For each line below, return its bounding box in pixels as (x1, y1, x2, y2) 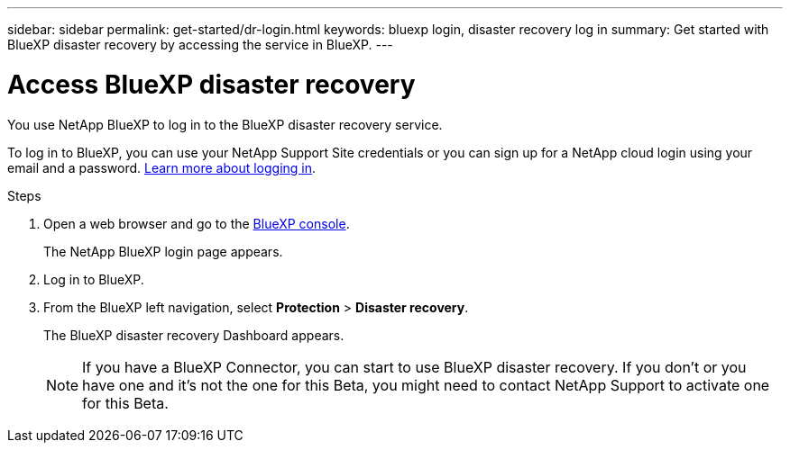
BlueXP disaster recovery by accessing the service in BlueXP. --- (7, 37, 393, 52)
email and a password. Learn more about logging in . (7, 159, 317, 175)
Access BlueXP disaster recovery (7, 68, 416, 100)
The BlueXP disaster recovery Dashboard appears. (43, 327, 344, 343)
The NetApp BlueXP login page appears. (43, 243, 283, 259)
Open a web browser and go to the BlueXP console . (43, 215, 350, 231)
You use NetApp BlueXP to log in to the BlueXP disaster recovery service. (7, 116, 443, 132)
